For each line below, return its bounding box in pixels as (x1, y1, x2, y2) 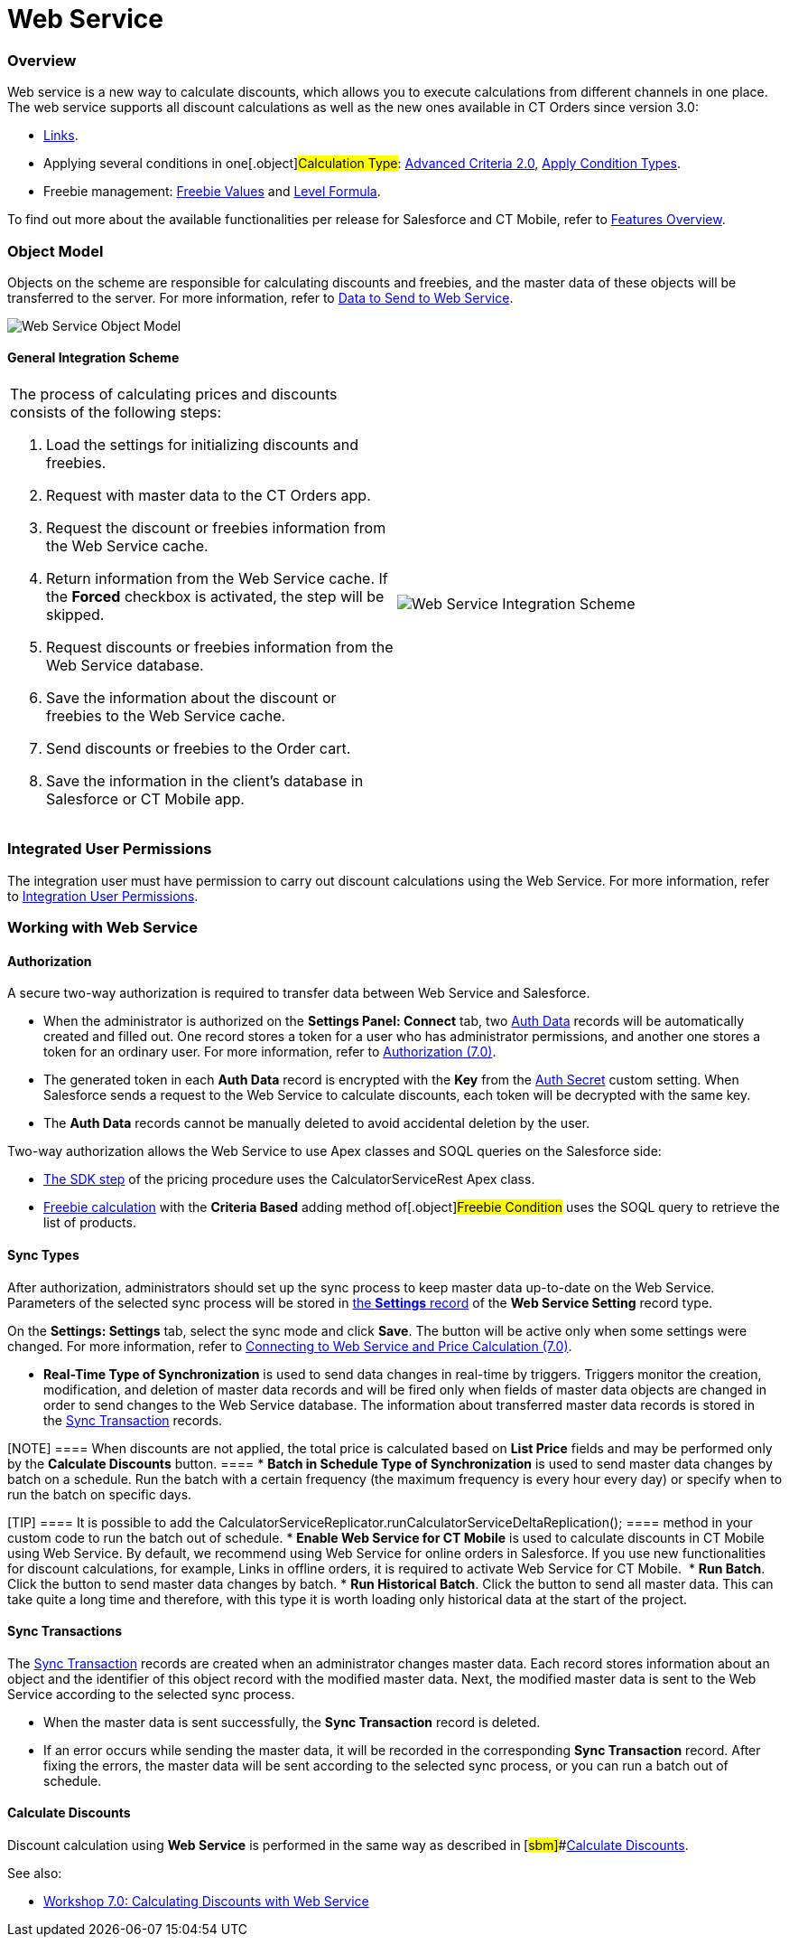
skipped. (46, 606, 105, 625)
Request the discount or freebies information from (46, 519, 386, 538)
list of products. (43, 1215, 136, 1231)
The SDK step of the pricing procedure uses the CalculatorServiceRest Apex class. (43, 1171, 535, 1188)
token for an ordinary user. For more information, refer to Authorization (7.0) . (43, 1044, 497, 1060)
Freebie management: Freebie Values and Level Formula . (43, 183, 381, 200)
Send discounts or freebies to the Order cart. (46, 739, 351, 758)
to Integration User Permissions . (7, 887, 199, 904)
